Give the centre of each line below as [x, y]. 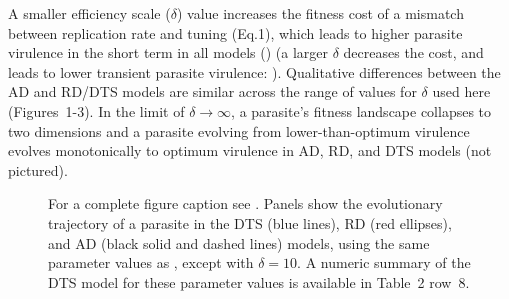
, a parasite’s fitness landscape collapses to [361, 110]
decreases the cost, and [413, 52]
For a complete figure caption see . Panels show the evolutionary [245, 203]
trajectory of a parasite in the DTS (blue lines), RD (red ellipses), [250, 222]
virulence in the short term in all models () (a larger [168, 52]
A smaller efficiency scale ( [89, 13]
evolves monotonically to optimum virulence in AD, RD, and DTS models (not [250, 150]
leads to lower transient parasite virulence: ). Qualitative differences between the [254, 71]
